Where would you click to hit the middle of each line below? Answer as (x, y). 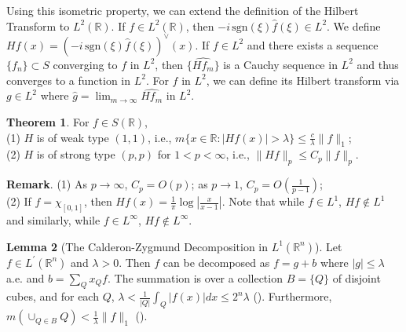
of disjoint (357, 277)
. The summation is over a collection (195, 277)
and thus (378, 64)
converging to (85, 64)
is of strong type (76, 154)
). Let (329, 246)
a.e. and (26, 277)
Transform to (38, 26)
